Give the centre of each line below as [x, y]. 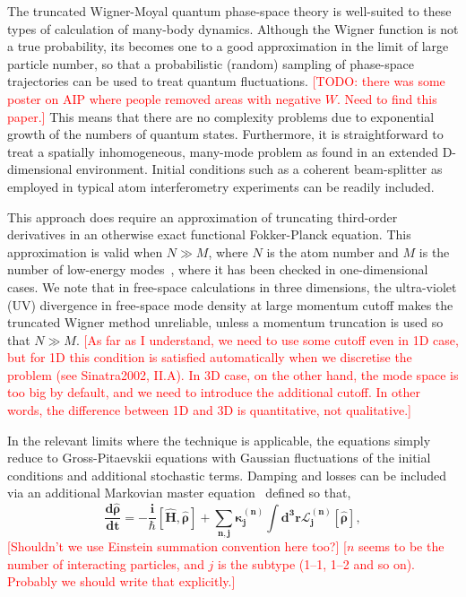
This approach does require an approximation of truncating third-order [203, 216]
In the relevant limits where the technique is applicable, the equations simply [219, 440]
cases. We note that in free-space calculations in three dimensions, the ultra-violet [232, 286]
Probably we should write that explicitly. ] [121, 581]
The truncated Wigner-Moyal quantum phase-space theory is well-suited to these [229, 11]
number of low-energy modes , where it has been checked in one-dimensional [218, 269]
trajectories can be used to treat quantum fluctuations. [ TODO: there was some [226, 81]
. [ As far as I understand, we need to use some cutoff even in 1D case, [267, 339]
